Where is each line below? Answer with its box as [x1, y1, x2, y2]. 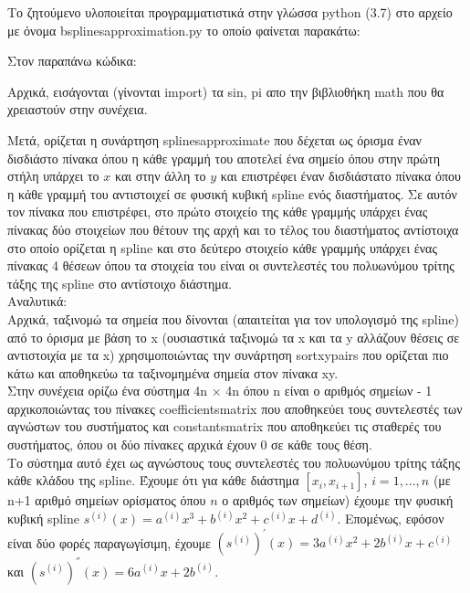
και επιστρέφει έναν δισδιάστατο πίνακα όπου [220, 166, 461, 185]
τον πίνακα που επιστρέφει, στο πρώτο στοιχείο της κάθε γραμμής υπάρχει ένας [7, 202, 428, 221]
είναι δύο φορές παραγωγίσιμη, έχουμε [7, 533, 211, 552]
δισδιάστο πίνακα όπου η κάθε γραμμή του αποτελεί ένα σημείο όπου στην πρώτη [7, 148, 441, 167]
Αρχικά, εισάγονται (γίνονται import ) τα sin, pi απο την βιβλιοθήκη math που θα [7, 81, 444, 101]
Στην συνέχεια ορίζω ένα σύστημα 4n [7, 381, 207, 400]
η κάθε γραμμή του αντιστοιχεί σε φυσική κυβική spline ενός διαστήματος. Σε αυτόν [7, 184, 457, 203]
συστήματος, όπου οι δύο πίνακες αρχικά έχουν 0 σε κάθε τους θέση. [7, 435, 372, 454]
